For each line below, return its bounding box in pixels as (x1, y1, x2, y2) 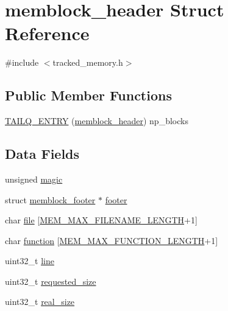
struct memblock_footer (5, 193, 96, 206)
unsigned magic (5, 172, 63, 185)
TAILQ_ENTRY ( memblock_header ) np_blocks (5, 114, 188, 127)
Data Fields (5, 144, 80, 163)
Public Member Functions (5, 86, 172, 105)
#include (5, 56, 39, 69)
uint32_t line (5, 254, 54, 267)
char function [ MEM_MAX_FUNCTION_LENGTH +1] (5, 234, 218, 246)
